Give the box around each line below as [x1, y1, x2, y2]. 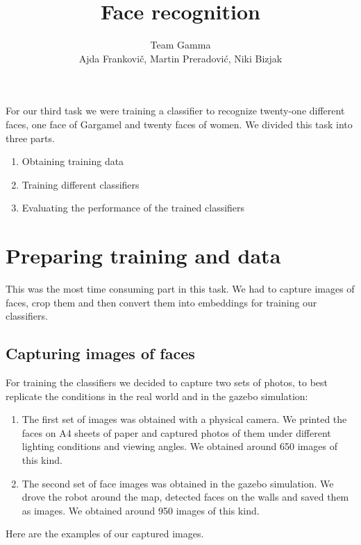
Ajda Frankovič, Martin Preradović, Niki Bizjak [78, 51, 283, 65]
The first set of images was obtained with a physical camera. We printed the [22, 412, 347, 426]
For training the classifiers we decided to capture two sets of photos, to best [6, 374, 328, 389]
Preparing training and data [6, 241, 281, 270]
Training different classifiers [22, 177, 140, 191]
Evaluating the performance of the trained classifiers [22, 200, 245, 215]
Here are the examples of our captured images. [6, 526, 204, 541]
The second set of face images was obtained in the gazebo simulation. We [22, 476, 334, 490]
